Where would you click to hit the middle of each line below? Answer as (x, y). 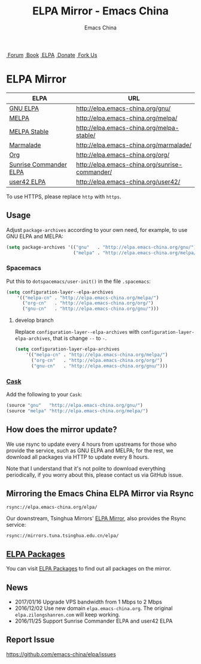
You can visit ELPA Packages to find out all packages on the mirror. (89, 569)
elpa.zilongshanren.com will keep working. (68, 615)
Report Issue (31, 640)
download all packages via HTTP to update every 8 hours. (78, 457)
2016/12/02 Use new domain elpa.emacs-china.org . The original (94, 608)
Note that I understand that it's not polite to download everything (86, 468)
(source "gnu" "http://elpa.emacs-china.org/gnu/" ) (75, 406)
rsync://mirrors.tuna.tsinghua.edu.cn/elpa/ (63, 536)
